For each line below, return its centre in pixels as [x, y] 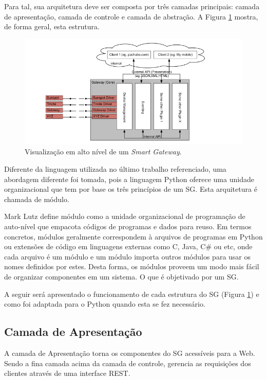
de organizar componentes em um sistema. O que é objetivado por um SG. [121, 276]
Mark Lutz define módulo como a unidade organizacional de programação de [125, 216]
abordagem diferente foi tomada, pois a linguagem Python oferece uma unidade [129, 179]
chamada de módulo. [37, 199]
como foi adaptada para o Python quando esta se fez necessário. [105, 304]
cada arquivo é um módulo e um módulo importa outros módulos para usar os [128, 256]
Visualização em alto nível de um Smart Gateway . [103, 152]
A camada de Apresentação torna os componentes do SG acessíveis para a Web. [130, 353]
